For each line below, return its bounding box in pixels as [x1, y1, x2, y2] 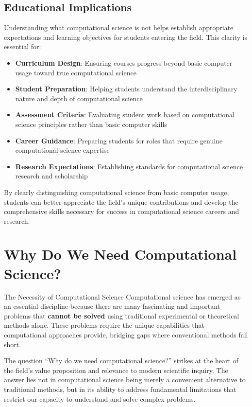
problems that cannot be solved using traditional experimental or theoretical [4, 310, 239, 320]
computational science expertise [15, 145, 110, 155]
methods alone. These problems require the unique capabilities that [4, 320, 205, 330]
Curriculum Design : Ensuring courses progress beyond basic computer [15, 57, 233, 68]
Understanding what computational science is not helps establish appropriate [4, 22, 234, 33]
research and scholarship [15, 171, 88, 181]
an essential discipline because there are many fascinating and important [4, 301, 220, 311]
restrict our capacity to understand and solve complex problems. [4, 393, 196, 404]
